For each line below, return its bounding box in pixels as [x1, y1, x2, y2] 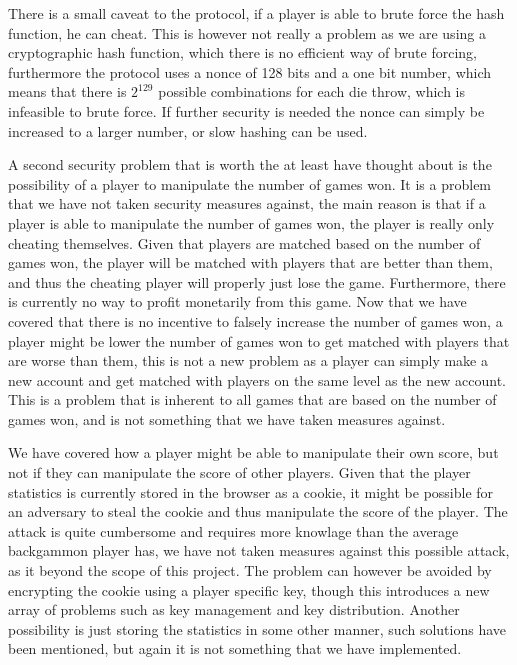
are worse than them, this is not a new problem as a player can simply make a [8, 350, 488, 371]
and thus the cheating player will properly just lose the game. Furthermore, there [8, 271, 506, 292]
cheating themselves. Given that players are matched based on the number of [8, 232, 481, 253]
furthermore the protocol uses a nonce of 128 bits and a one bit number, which [8, 61, 492, 82]
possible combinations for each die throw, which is [158, 81, 466, 102]
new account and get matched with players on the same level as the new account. [8, 369, 506, 390]
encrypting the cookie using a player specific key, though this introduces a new [8, 579, 490, 600]
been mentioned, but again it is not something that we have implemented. [8, 638, 462, 659]
